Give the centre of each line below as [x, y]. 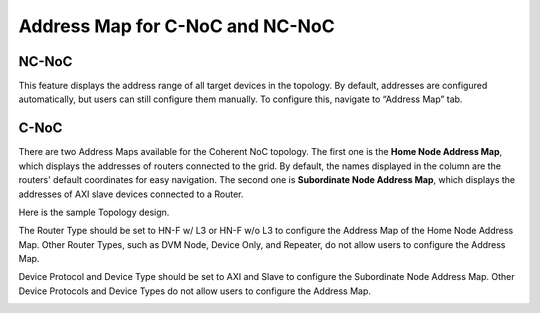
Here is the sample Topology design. [94, 212]
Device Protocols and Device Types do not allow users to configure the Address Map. [195, 291]
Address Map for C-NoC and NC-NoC [176, 26]
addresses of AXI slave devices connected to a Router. [131, 194]
